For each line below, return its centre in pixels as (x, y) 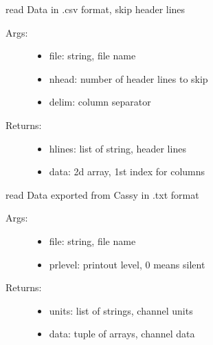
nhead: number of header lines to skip (128, 78)
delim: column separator (100, 102)
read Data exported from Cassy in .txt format (102, 194)
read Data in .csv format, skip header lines (96, 9)
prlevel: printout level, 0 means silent (127, 264)
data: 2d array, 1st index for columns (127, 171)
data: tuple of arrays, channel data (122, 334)
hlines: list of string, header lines (117, 148)
